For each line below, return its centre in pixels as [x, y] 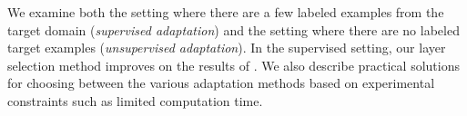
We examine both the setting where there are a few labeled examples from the [226, 12]
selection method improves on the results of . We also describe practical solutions [233, 65]
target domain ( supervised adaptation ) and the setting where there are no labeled [233, 29]
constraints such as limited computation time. [135, 100]
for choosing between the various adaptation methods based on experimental [221, 83]
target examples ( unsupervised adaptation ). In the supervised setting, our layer [227, 48]
